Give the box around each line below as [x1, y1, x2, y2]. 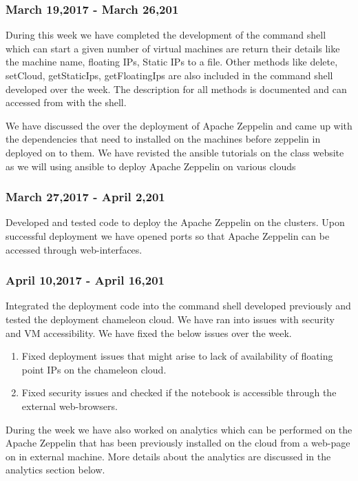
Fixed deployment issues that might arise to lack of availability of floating [21, 349, 333, 363]
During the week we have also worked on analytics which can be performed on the [6, 422, 352, 436]
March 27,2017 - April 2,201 [6, 188, 165, 205]
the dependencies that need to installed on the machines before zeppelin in [6, 132, 321, 146]
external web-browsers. [21, 398, 118, 413]
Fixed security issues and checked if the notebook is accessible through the [21, 385, 337, 400]
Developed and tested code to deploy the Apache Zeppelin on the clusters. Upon [6, 215, 345, 229]
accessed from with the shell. [6, 95, 127, 110]
